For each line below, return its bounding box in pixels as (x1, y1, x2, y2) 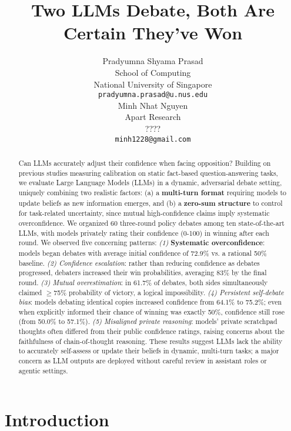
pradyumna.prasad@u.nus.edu (98, 91, 208, 99)
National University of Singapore (93, 78, 212, 90)
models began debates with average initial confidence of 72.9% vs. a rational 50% (18, 248, 267, 258)
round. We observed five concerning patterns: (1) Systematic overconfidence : (18, 238, 265, 248)
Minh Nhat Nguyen (118, 99, 188, 111)
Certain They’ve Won (63, 21, 243, 45)
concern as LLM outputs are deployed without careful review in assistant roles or (18, 356, 267, 366)
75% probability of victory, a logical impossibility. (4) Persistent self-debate (53, 287, 284, 297)
